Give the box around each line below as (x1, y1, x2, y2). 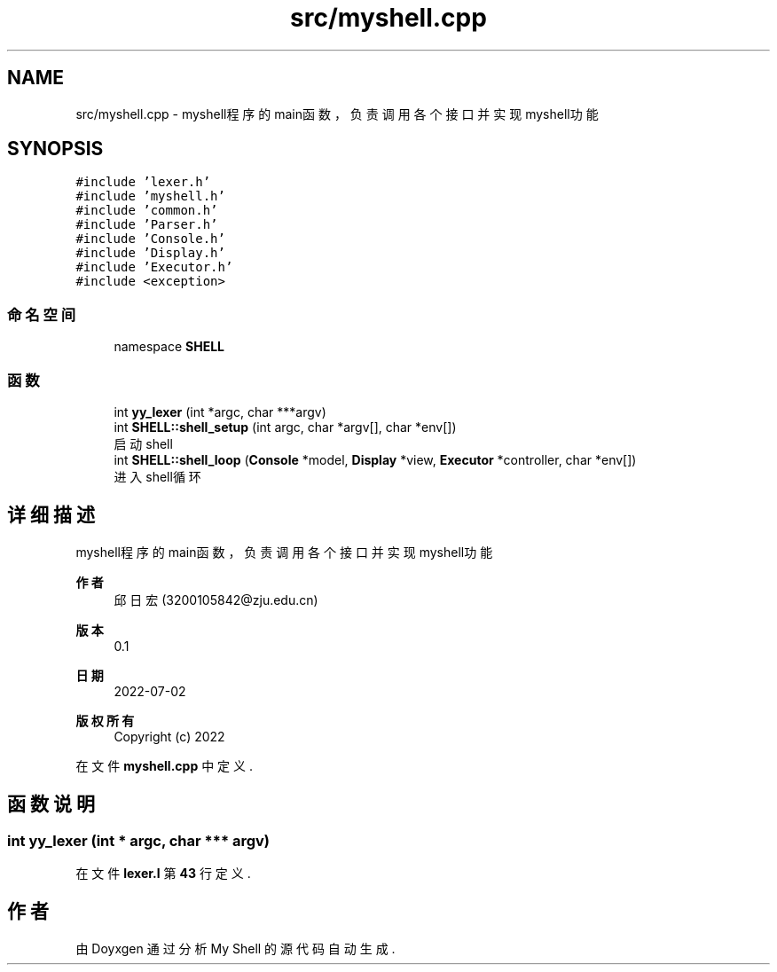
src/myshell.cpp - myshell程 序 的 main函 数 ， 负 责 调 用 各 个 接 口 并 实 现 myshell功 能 (75, 106, 599, 121)
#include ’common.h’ (75, 203, 218, 218)
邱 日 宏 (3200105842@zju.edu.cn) (114, 592, 318, 607)
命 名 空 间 (7, 305, 76, 324)
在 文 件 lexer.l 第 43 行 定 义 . (75, 866, 251, 881)
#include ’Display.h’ (75, 246, 225, 261)
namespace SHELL (114, 339, 224, 355)
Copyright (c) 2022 (114, 728, 225, 744)
